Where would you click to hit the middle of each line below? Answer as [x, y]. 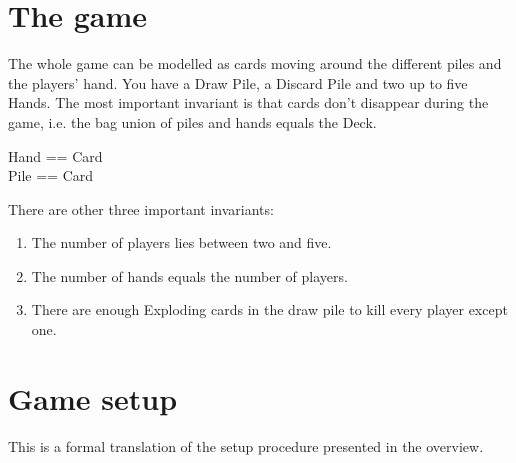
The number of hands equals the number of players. [189, 275]
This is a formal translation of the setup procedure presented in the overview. [246, 445]
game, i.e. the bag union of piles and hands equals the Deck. [192, 121]
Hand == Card [55, 155]
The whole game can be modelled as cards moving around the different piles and [255, 63]
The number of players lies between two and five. [181, 242]
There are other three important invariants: [141, 208]
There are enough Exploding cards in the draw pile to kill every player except [269, 309]
